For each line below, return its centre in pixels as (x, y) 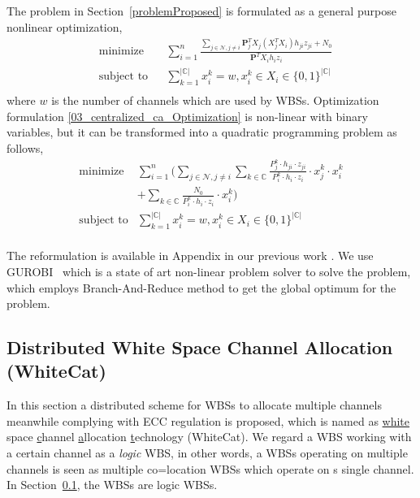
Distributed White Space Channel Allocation (200, 347)
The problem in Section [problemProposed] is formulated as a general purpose (201, 11)
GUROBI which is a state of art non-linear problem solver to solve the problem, (209, 271)
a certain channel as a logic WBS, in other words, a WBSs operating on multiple (207, 453)
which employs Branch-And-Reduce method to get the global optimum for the (201, 287)
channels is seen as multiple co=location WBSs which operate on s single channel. (210, 468)
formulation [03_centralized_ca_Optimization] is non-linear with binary (187, 116)
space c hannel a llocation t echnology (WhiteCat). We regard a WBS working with (209, 437)
